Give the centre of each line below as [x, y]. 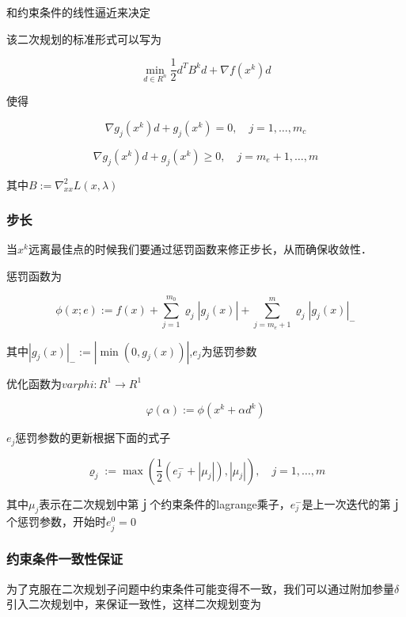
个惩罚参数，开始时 [56, 522]
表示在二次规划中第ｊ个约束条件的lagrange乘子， [165, 503]
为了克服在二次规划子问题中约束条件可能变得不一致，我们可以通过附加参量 [200, 588]
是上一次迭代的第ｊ [352, 503]
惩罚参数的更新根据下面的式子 [93, 438]
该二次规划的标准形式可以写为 [84, 38]
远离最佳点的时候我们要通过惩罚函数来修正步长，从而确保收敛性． [200, 249]
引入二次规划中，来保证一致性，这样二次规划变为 [134, 604]
